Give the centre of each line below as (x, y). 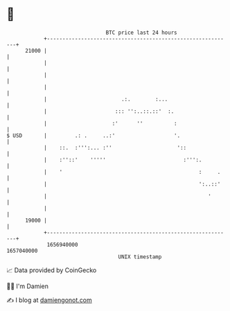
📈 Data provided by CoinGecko (52, 270)
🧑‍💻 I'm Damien (28, 286)
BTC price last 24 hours (141, 33)
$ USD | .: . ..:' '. (94, 135)
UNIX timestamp (140, 257)
